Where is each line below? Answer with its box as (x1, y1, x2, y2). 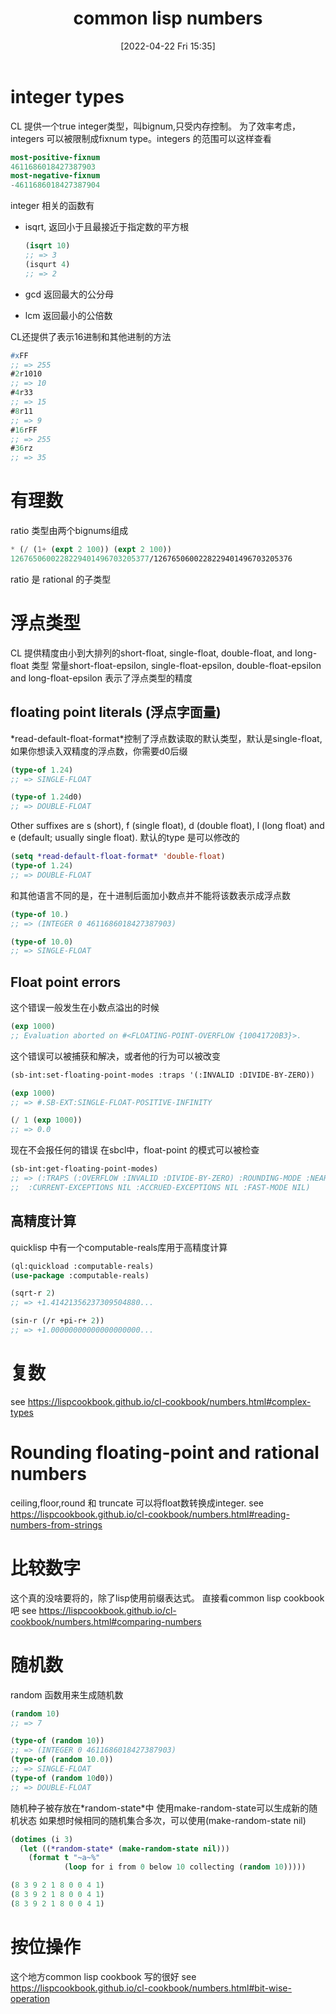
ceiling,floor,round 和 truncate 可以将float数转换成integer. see (10, 1497, 265, 1509)
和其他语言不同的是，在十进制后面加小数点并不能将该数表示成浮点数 (10, 889, 291, 901)
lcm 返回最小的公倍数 (24, 309, 113, 321)
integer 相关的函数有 (10, 200, 95, 212)
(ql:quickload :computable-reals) (10, 1261, 155, 1271)
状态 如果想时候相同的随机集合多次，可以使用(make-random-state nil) (18, 1814, 307, 1826)
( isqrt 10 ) (24, 241, 71, 251)
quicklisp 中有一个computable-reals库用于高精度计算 (10, 1241, 228, 1253)
